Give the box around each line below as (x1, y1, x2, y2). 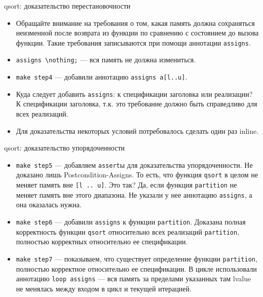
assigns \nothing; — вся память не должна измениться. (16, 54, 196, 65)
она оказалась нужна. (16, 199, 82, 210)
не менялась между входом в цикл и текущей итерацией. (16, 283, 192, 293)
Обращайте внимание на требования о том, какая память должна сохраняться (16, 17, 255, 28)
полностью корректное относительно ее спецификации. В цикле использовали (16, 263, 257, 274)
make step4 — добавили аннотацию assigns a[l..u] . (16, 71, 187, 82)
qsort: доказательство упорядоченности (4, 142, 125, 153)
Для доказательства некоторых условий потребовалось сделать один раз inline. (16, 125, 259, 136)
